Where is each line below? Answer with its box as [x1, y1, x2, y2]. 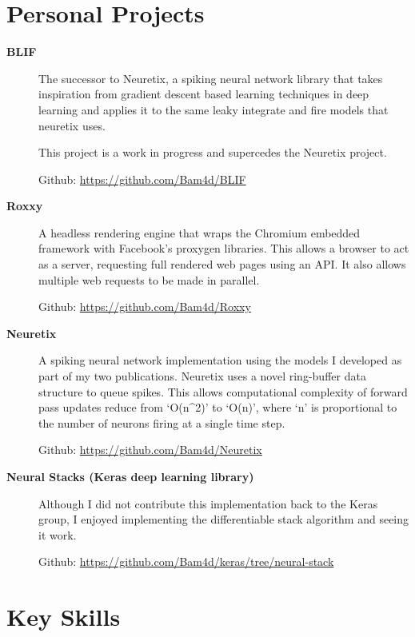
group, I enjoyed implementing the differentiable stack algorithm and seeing [38, 511, 409, 528]
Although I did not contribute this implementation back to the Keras [38, 495, 378, 512]
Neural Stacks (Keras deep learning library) [6, 468, 254, 484]
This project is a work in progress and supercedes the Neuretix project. [38, 144, 387, 161]
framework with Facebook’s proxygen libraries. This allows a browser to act [38, 240, 409, 257]
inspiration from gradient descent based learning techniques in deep [38, 86, 369, 102]
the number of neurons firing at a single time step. [38, 414, 285, 431]
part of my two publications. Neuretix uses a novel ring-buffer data [38, 368, 366, 384]
